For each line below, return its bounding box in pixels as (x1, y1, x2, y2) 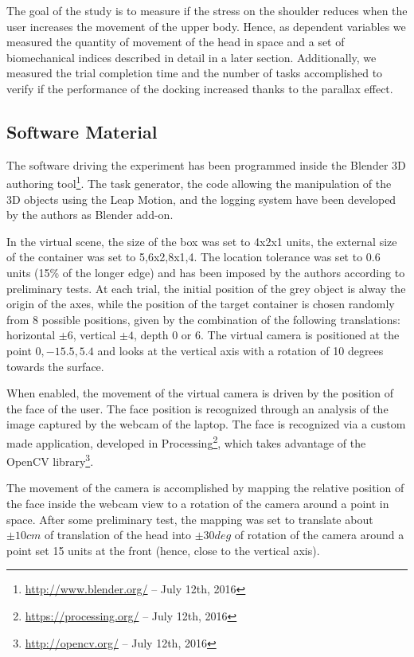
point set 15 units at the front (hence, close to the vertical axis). (6, 542, 320, 558)
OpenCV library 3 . (6, 451, 94, 469)
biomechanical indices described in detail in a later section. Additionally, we (6, 49, 377, 65)
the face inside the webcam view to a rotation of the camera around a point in (6, 495, 389, 512)
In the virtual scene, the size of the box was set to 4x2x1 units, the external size (6, 233, 397, 249)
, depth (133, 327, 169, 343)
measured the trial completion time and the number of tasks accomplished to (6, 65, 383, 81)
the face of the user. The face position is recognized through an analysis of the (6, 400, 389, 416)
